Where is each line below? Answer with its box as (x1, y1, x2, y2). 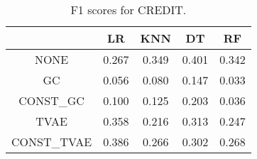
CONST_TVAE (11, 133, 92, 150)
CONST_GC (18, 92, 84, 109)
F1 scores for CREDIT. (70, 1, 187, 18)
